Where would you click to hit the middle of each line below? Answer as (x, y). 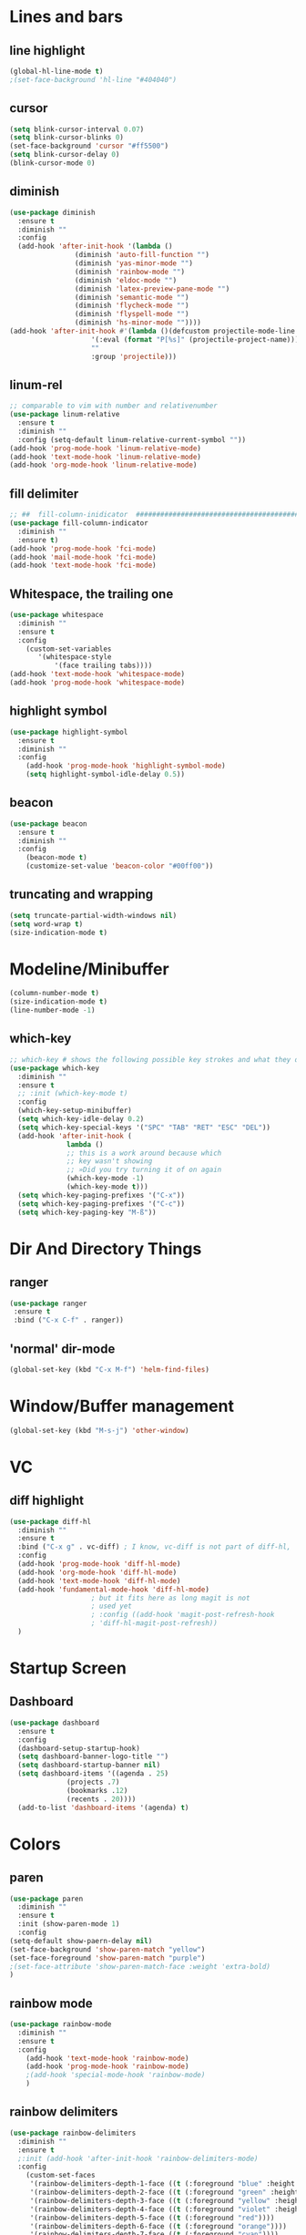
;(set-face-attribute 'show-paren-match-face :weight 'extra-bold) (140, 1966)
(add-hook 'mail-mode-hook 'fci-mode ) (83, 557)
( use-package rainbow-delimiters (73, 2133)
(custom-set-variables (69, 649)
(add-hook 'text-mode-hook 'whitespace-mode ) (97, 675)
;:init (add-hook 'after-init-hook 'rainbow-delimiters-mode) (138, 2158)
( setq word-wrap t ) (46, 924)
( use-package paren (46, 1899)
